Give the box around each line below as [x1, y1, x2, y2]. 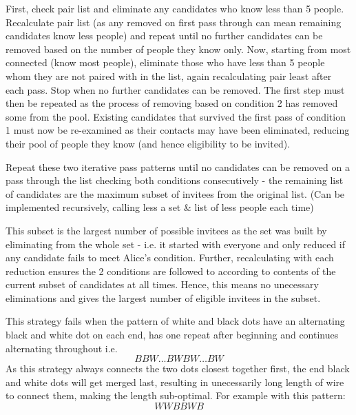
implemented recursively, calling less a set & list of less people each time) [6, 200, 314, 214]
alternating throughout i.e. [6, 341, 118, 355]
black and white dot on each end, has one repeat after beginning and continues [6, 327, 339, 342]
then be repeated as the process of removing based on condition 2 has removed [6, 96, 338, 110]
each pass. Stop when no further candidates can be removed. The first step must [6, 82, 345, 97]
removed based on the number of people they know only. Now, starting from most [6, 41, 351, 56]
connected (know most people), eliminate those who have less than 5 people [6, 55, 325, 70]
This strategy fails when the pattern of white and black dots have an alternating [6, 314, 345, 328]
